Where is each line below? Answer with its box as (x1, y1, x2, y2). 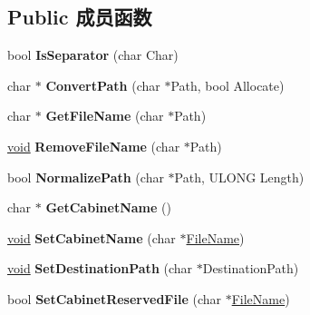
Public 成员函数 (7, 3, 152, 31)
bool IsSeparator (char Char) (7, 45, 179, 64)
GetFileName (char (45, 106, 164, 125)
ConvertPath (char (45, 75, 160, 94)
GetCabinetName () (45, 198, 171, 217)
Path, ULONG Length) (174, 167, 305, 186)
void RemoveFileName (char (7, 136, 180, 155)
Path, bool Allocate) (170, 75, 285, 94)
